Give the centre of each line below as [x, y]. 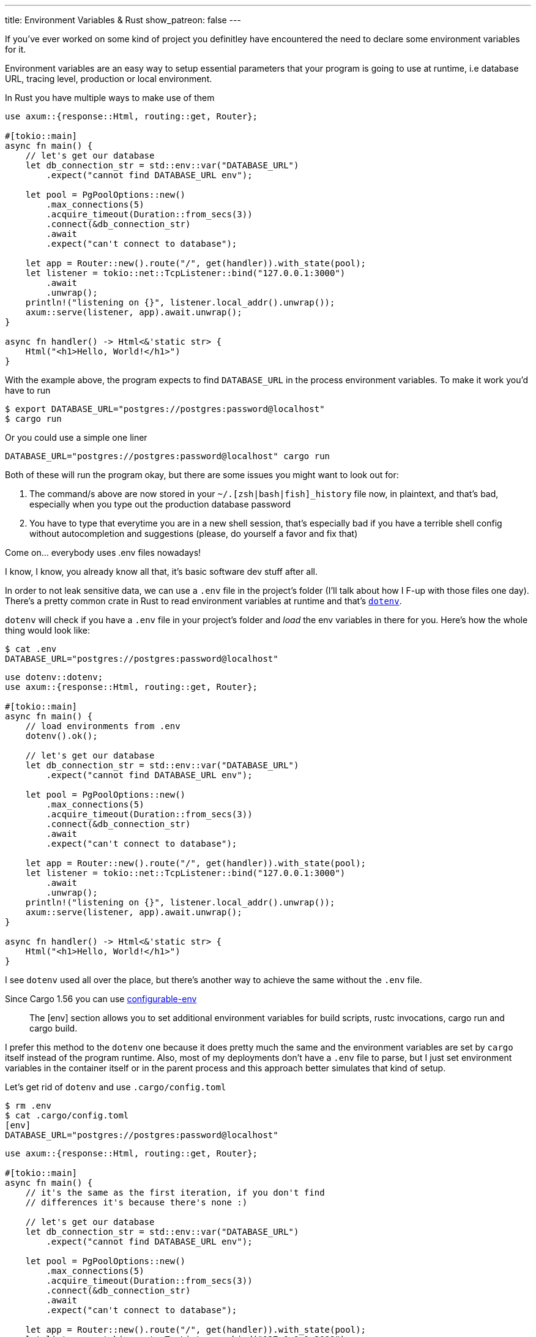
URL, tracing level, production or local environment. [109, 79]
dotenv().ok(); [61, 736]
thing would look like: [47, 630]
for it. [16, 49]
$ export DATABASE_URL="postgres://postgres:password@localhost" [165, 409]
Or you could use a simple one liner [76, 437]
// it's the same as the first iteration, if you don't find [175, 1193]
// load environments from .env [103, 726]
